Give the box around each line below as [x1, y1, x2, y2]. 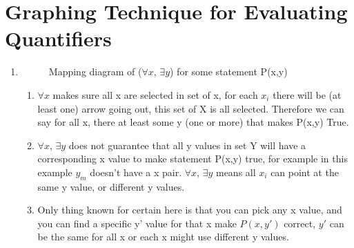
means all [215, 164, 256, 179]
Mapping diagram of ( [48, 64, 142, 79]
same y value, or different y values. [37, 179, 185, 193]
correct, [284, 216, 316, 230]
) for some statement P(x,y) [170, 64, 288, 79]
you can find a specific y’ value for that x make [37, 216, 237, 230]
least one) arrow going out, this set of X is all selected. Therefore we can [37, 101, 344, 115]
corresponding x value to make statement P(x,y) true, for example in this [37, 151, 348, 166]
